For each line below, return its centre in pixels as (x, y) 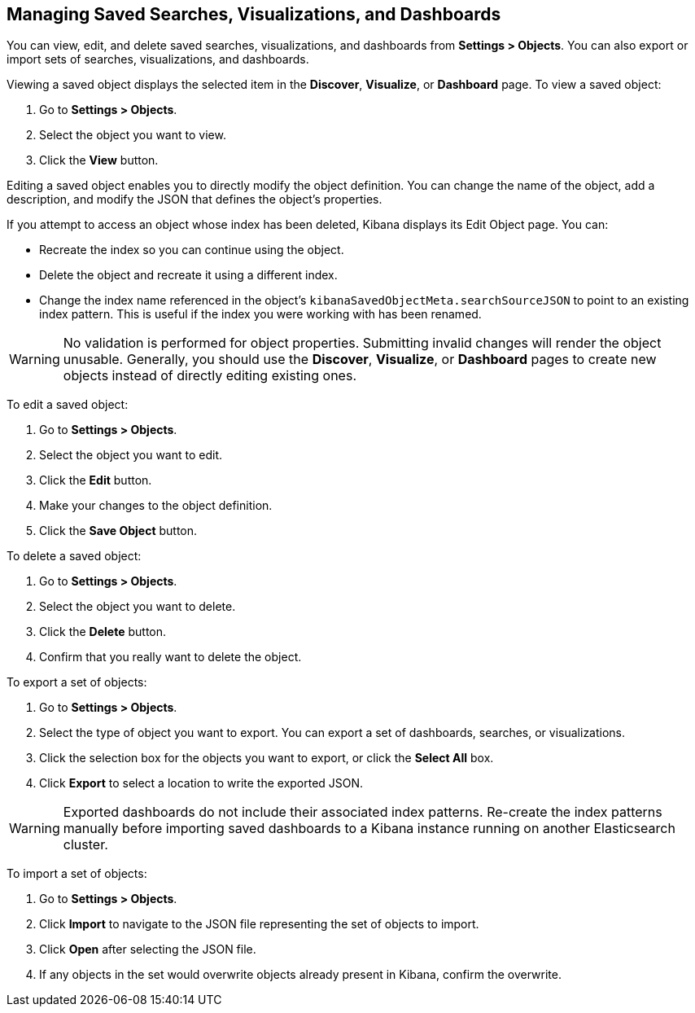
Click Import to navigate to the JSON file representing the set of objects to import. (259, 924)
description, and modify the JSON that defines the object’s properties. (195, 200)
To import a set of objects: (77, 874)
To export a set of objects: (77, 682)
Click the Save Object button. (118, 531)
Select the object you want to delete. (138, 607)
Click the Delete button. (103, 632)
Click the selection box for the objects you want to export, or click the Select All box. (267, 758)
